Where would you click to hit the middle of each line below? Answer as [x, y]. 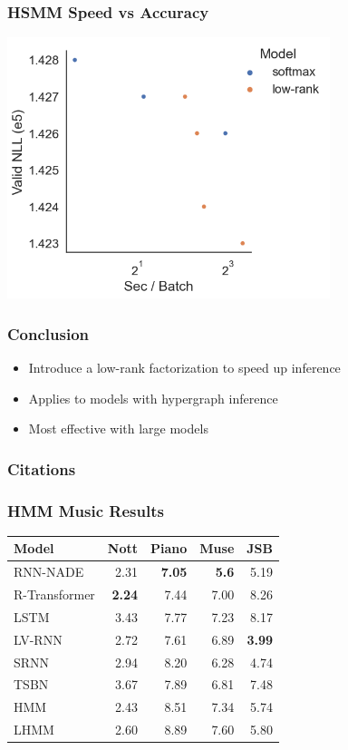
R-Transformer [54, 594]
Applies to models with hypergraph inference [153, 398]
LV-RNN [38, 639]
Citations [42, 468]
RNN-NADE [49, 572]
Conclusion [48, 333]
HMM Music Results [86, 510]
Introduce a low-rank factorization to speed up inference [184, 368]
